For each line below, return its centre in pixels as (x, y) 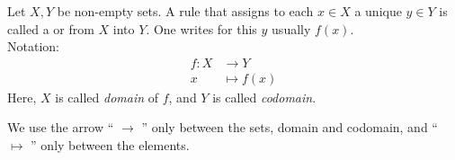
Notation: (33, 46)
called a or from (51, 28)
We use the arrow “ (61, 127)
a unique (378, 11)
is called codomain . (264, 97)
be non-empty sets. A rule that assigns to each (185, 11)
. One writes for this (201, 28)
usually (291, 28)
